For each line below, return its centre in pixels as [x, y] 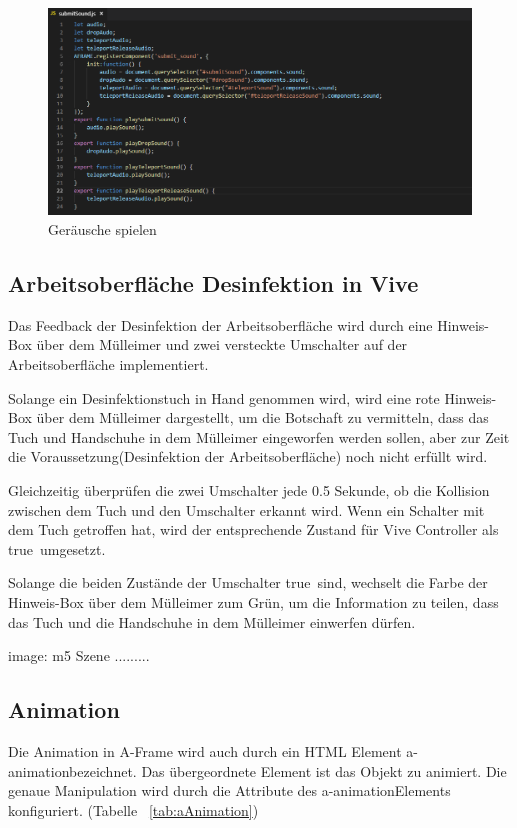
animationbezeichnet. [72, 770]
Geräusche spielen [102, 229]
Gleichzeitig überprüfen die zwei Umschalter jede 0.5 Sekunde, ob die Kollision [249, 489]
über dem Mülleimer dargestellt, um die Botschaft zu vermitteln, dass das [262, 417]
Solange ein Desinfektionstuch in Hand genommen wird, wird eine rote [224, 397]
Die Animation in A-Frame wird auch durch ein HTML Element [205, 750]
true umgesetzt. [57, 548]
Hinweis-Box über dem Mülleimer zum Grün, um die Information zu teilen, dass [253, 601]
